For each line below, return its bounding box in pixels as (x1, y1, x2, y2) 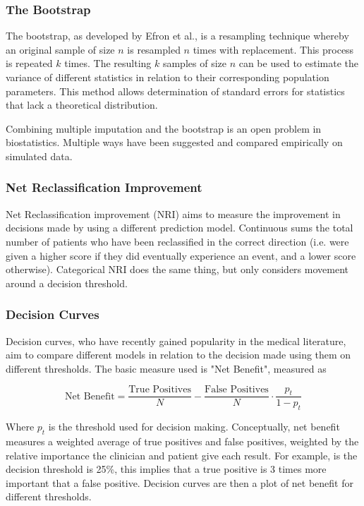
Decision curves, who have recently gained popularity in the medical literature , (6, 333, 346, 348)
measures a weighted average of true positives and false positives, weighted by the (6, 434, 359, 448)
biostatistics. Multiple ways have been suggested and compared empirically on (6, 135, 343, 150)
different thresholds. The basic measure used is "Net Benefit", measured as (6, 361, 327, 375)
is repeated (6, 56, 53, 71)
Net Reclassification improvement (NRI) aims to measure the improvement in (6, 206, 341, 221)
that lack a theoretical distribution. (6, 97, 158, 112)
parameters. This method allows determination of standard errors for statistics (6, 83, 345, 98)
